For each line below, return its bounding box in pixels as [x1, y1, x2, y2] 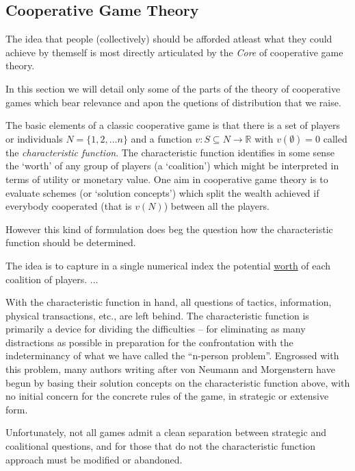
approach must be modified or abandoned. [5, 452, 183, 466]
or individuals [5, 131, 63, 145]
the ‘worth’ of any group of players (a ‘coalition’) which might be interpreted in [5, 158, 339, 173]
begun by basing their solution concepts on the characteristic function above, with [5, 375, 350, 389]
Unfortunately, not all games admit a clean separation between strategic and [5, 425, 326, 439]
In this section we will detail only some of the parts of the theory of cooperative [5, 81, 341, 95]
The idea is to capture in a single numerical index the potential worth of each [5, 258, 331, 272]
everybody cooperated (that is [5, 199, 132, 213]
